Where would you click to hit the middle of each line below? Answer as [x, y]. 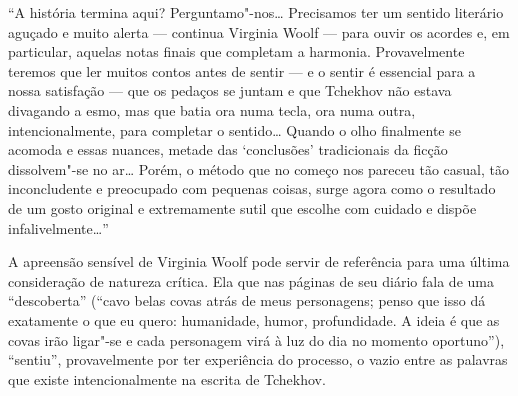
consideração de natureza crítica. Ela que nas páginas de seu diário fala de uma [251, 280]
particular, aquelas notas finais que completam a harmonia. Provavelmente [236, 51]
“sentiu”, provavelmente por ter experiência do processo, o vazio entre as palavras [258, 359]
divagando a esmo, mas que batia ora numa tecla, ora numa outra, [212, 109]
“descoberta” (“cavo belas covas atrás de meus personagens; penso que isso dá [247, 300]
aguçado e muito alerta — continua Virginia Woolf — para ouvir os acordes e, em [259, 31]
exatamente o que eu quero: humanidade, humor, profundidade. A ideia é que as [254, 319]
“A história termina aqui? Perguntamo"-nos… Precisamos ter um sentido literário [256, 12]
